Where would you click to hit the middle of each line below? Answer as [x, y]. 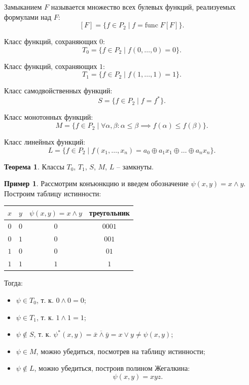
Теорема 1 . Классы [34, 166]
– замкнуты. [135, 166]
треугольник [109, 212]
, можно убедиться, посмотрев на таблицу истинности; [121, 351]
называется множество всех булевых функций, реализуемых [143, 7]
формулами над [28, 16]
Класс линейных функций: [45, 142]
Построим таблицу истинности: [53, 193]
